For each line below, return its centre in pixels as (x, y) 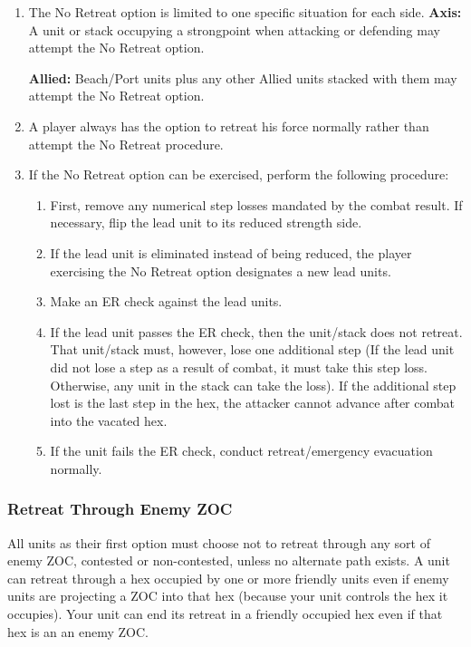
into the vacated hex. (109, 420)
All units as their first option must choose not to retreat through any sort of (219, 542)
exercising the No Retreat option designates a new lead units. (221, 270)
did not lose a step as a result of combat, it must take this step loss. (239, 367)
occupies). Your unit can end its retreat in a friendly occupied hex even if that (225, 614)
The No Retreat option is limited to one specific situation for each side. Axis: (245, 12)
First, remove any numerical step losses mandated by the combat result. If (256, 204)
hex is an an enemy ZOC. (78, 631)
